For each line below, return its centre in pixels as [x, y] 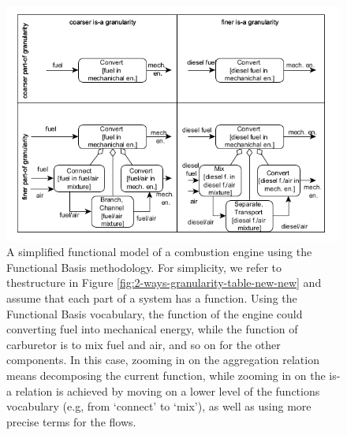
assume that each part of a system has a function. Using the [152, 298]
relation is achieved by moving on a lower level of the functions [168, 390]
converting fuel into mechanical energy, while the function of [152, 329]
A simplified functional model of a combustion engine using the [159, 252]
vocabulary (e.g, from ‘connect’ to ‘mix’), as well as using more [159, 406]
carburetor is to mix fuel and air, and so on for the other [144, 344]
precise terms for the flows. [71, 421]
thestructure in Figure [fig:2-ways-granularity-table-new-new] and [164, 283]
